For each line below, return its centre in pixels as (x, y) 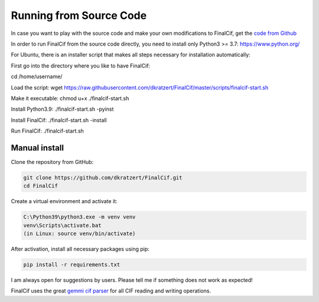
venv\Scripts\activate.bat (62, 225)
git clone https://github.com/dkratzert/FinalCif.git (103, 177)
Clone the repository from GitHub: (52, 162)
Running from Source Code (79, 15)
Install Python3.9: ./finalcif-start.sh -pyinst (62, 109)
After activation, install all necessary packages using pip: (80, 249)
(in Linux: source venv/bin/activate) (79, 234)
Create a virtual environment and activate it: (64, 201)
